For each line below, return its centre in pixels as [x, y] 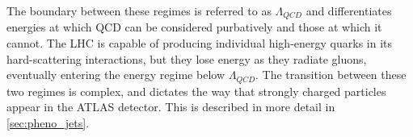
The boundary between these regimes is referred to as [139, 10]
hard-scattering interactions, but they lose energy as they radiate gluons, [187, 58]
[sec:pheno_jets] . [48, 122]
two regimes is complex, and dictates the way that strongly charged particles [196, 91]
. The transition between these [331, 75]
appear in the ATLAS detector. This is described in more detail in [171, 107]
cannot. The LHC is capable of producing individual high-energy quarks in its [200, 43]
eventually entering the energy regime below [116, 75]
